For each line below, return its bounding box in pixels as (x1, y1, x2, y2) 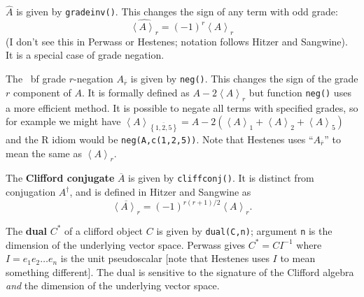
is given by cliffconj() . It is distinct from (128, 171, 314, 185)
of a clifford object (64, 223, 143, 238)
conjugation (6, 184, 56, 199)
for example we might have (6, 114, 121, 129)
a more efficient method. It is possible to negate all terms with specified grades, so (6, 100, 358, 115)
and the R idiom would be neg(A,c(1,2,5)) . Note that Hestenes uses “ (6, 131, 314, 146)
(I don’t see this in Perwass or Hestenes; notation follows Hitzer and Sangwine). (6, 34, 348, 48)
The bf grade (6, 71, 66, 86)
